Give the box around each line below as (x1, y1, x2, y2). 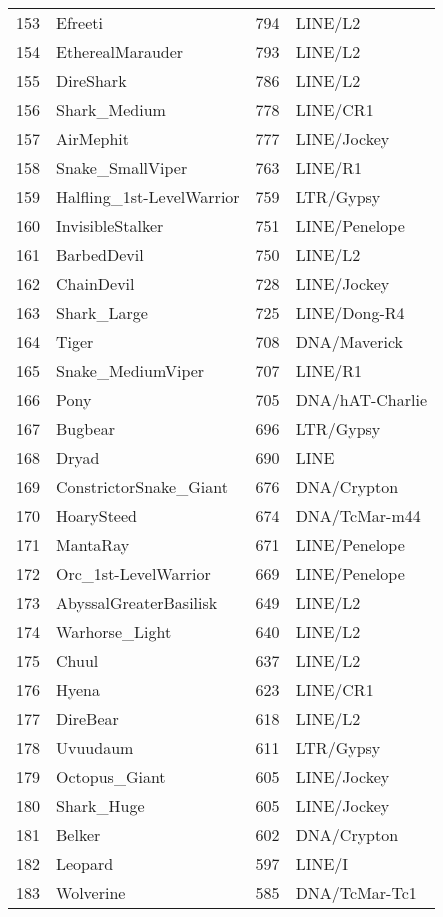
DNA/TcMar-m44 (295, 504, 421, 527)
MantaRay (56, 533, 130, 556)
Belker (56, 823, 101, 846)
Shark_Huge (56, 794, 145, 817)
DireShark (56, 69, 127, 92)
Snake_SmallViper (56, 156, 188, 179)
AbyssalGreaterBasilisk (56, 591, 218, 614)
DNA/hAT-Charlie (295, 388, 428, 411)
